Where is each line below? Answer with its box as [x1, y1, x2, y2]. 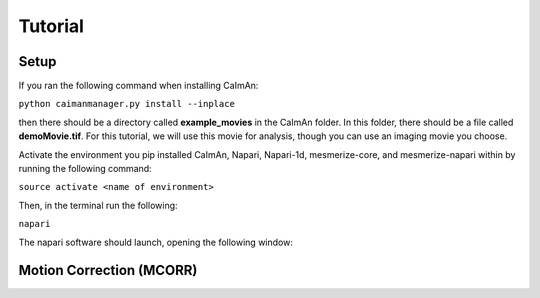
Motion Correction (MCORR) [18, 262, 198, 279]
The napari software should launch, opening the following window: [18, 236, 294, 248]
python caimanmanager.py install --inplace [18, 98, 235, 110]
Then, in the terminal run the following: [18, 199, 179, 211]
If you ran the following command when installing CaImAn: [18, 80, 259, 92]
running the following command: [18, 163, 152, 175]
